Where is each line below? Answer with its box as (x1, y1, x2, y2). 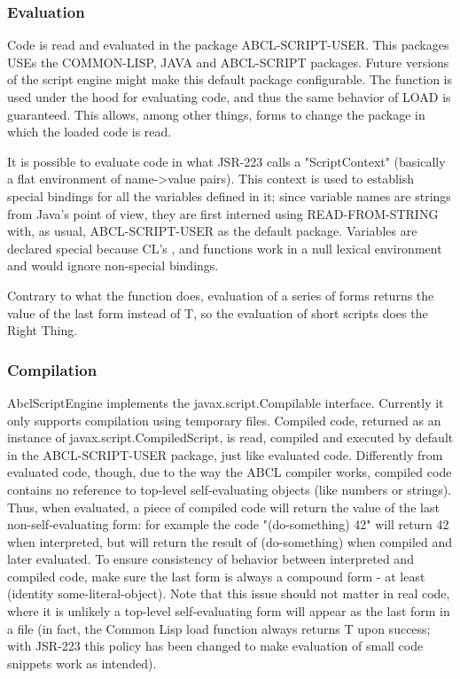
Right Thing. (7, 321, 78, 339)
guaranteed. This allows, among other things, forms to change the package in (7, 105, 425, 123)
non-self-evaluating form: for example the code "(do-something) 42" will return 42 (7, 515, 449, 534)
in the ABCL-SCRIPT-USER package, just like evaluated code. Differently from (7, 445, 443, 464)
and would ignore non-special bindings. (7, 256, 219, 275)
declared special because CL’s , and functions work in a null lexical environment (7, 238, 442, 257)
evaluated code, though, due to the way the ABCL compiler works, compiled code (7, 463, 452, 481)
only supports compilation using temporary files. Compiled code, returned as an (7, 410, 441, 429)
